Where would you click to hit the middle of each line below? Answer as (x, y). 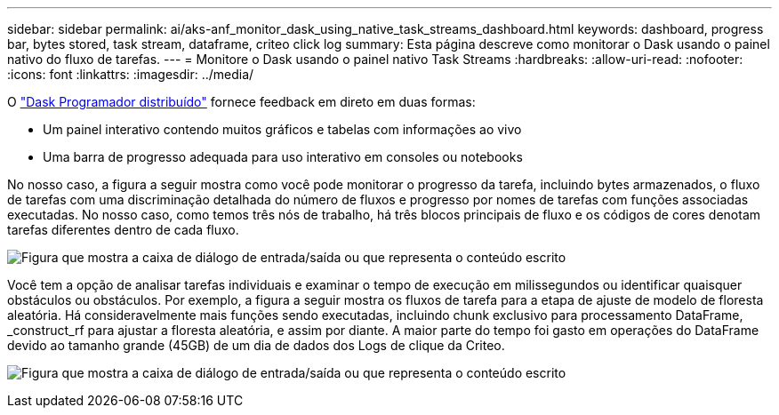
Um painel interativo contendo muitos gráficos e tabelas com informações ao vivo (282, 129)
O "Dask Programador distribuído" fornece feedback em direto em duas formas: (241, 102)
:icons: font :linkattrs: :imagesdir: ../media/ (131, 74)
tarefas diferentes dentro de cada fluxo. (123, 230)
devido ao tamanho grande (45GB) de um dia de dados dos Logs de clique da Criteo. (256, 345)
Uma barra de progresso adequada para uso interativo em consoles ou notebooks (283, 157)
